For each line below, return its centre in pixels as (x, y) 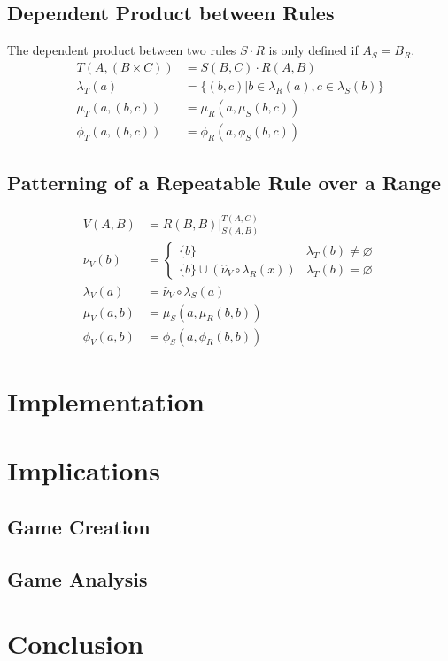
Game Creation (79, 526)
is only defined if (313, 50)
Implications (84, 470)
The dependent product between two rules (122, 50)
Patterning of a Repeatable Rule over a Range (224, 183)
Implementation (106, 400)
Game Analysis (77, 578)
